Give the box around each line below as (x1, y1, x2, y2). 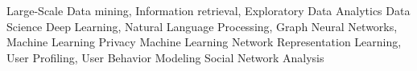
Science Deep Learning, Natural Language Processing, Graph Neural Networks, (6, 18, 398, 34)
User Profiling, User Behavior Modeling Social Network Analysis (6, 49, 324, 65)
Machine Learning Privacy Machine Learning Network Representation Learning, (6, 34, 402, 50)
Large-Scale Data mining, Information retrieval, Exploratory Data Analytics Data (6, 2, 411, 18)
